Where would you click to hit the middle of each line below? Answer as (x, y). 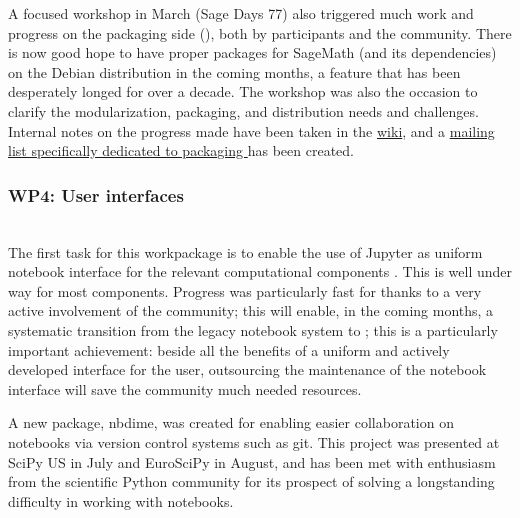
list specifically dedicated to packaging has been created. (181, 150)
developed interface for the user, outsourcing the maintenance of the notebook (247, 369)
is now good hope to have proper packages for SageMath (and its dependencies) (252, 52)
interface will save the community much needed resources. (185, 388)
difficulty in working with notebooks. (121, 500)
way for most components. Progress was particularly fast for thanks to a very (245, 290)
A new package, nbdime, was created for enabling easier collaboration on (231, 422)
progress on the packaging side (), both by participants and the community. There (260, 32)
